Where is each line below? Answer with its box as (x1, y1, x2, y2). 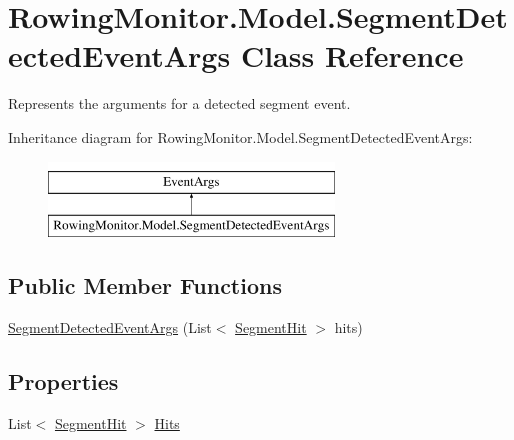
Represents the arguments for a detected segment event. (8, 93, 351, 114)
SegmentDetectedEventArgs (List (8, 316, 212, 337)
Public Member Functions (8, 270, 282, 301)
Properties (8, 365, 119, 396)
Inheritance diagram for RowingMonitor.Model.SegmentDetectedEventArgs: (8, 126, 473, 147)
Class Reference (240, 35, 464, 76)
